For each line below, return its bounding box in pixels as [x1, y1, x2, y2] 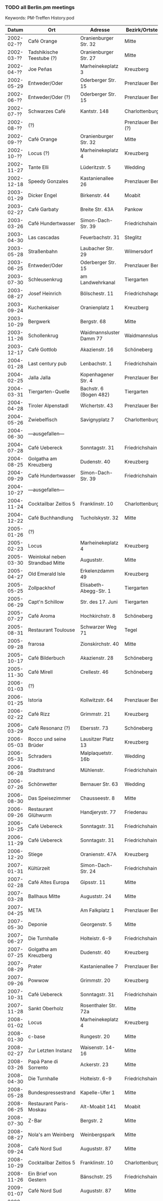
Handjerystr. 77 [80, 809, 116, 816]
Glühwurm [28, 812, 52, 819]
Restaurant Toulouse [28, 627, 75, 633]
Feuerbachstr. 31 [80, 234, 120, 241]
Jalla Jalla [28, 374, 51, 381]
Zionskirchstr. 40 [80, 641, 119, 648]
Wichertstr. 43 [80, 402, 113, 409]
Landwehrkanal [80, 279, 115, 286]
